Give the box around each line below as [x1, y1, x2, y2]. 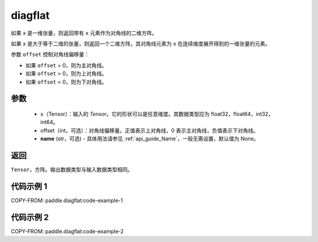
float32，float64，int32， [211, 110, 274, 117]
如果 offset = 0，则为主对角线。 [25, 62, 107, 69]
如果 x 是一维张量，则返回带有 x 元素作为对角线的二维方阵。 [11, 29, 157, 37]
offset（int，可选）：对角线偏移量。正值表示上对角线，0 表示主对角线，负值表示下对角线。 [40, 127, 259, 134]
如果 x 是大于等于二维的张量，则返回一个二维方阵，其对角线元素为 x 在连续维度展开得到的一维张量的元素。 [11, 40, 271, 47]
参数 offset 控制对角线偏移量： [11, 51, 90, 58]
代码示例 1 [11, 181, 48, 191]
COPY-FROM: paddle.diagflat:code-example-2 [11, 227, 124, 235]
